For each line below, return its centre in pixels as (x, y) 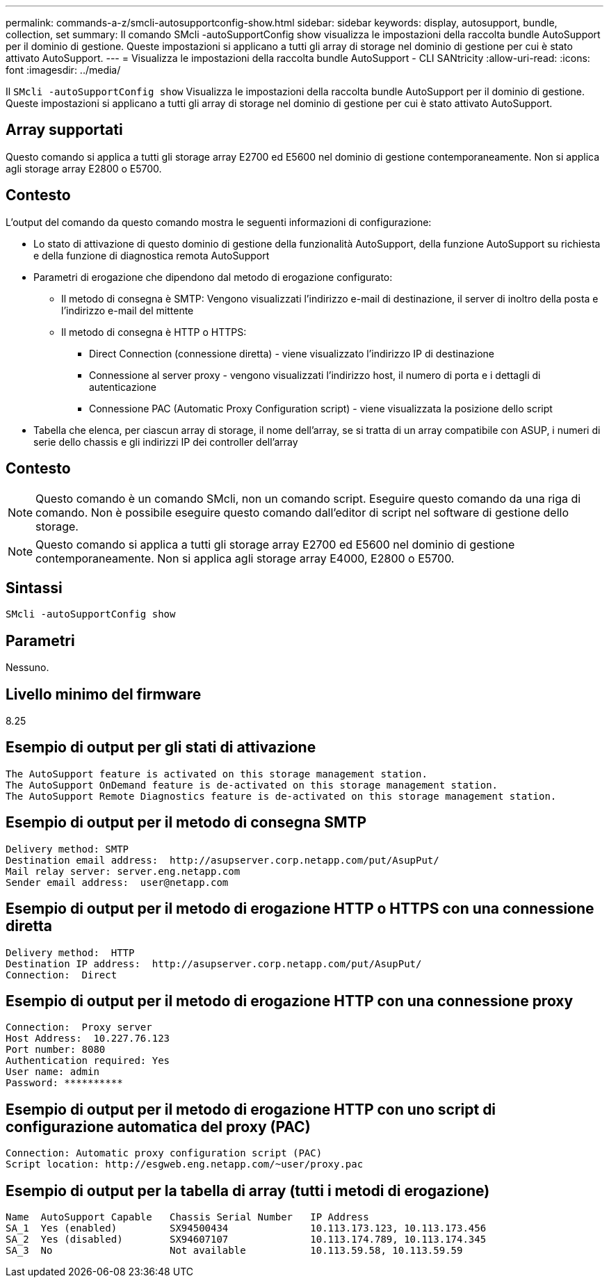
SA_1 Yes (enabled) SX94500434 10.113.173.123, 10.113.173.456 (246, 1228)
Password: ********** (64, 1083)
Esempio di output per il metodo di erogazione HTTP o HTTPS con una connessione (300, 909)
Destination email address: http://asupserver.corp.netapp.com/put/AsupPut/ (222, 860)
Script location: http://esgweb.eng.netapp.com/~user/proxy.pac (185, 1164)
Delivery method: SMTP (67, 849)
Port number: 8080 (56, 1050)
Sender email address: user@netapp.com (117, 882)
